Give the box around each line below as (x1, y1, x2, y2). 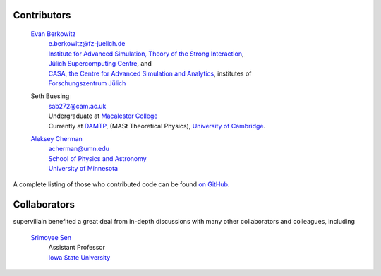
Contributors (13, 9, 71, 21)
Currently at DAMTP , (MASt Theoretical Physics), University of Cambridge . (48, 121, 266, 130)
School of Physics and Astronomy (48, 154, 147, 162)
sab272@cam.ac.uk (48, 102, 107, 110)
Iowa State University (48, 253, 111, 261)
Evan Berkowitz (30, 30, 76, 38)
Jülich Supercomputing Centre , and (48, 59, 152, 68)
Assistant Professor (48, 244, 106, 252)
